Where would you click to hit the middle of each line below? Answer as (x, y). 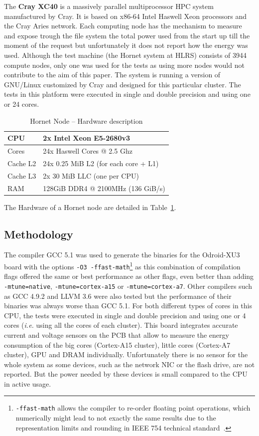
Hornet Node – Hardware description (86, 120)
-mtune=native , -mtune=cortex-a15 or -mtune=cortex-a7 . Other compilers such (128, 286)
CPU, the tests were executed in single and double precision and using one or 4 (125, 315)
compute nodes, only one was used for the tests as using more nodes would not (124, 65)
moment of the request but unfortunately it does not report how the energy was (126, 45)
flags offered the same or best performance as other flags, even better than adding (129, 276)
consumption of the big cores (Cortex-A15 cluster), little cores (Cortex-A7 (117, 344)
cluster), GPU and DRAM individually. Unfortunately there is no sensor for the (126, 354)
